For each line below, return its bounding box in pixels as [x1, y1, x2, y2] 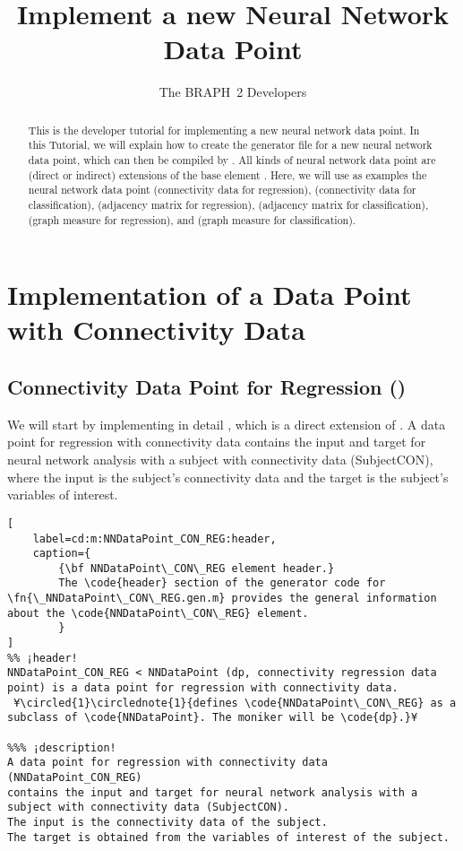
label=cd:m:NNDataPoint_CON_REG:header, [32, 532, 277, 545]
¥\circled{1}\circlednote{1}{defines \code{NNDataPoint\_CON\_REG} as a [13, 696, 457, 709]
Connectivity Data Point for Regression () [7, 373, 407, 401]
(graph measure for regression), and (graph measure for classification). [28, 212, 356, 227]
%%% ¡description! [7, 741, 116, 754]
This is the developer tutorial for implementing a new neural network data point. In [28, 122, 420, 137]
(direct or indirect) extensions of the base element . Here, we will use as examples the [28, 167, 427, 182]
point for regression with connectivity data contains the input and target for [7, 432, 426, 451]
